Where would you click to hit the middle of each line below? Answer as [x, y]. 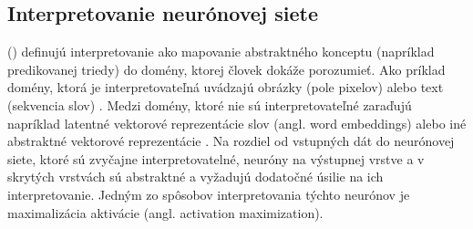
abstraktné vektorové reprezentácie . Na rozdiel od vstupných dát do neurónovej [231, 141]
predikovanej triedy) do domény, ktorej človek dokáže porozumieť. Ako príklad [226, 69]
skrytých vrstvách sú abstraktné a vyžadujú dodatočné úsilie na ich [195, 177]
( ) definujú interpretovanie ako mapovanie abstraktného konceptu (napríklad [221, 52]
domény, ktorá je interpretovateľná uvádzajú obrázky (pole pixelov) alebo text [226, 87]
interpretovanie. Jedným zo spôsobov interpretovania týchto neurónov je [209, 194]
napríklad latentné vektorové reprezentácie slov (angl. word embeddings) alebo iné [237, 123]
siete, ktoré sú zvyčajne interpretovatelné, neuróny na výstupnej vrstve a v [216, 158]
